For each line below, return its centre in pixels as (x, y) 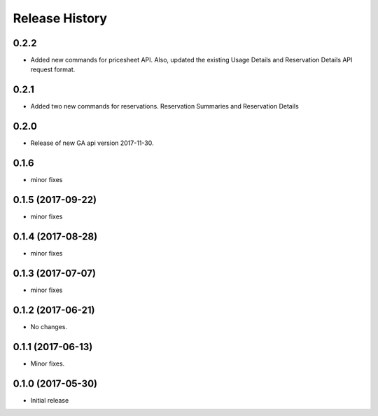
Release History (60, 18)
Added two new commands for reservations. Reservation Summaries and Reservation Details (164, 106)
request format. (53, 69)
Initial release (50, 400)
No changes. (49, 326)
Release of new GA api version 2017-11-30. (92, 143)
